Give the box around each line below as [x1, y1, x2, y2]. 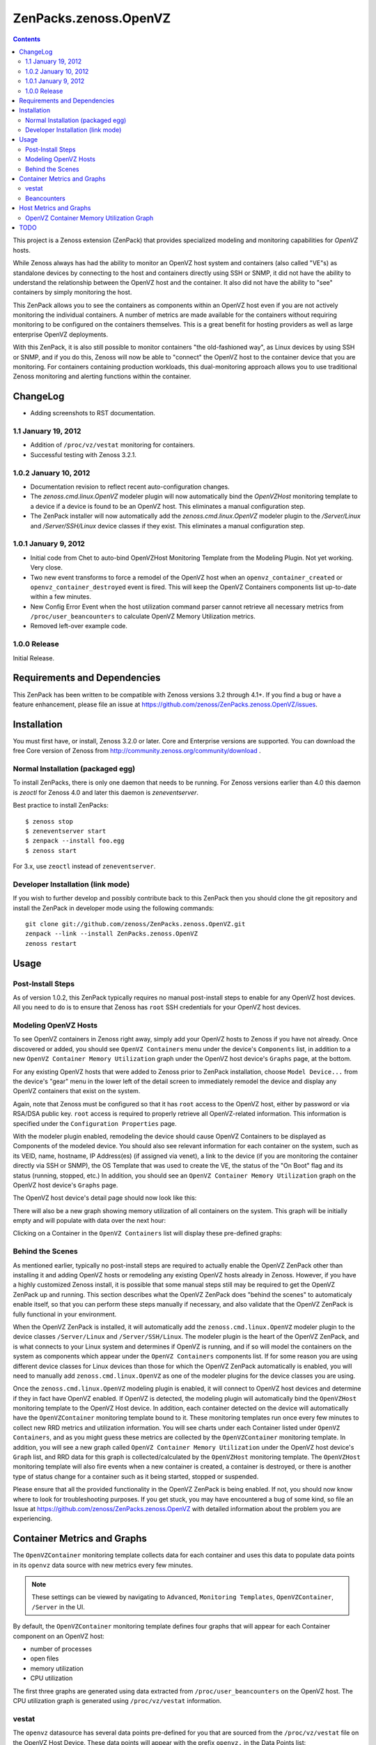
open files [30, 1654, 59, 1663]
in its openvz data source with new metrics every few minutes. [13, 1561, 193, 1569]
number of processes [30, 1644, 92, 1654]
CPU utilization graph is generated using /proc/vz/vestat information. [13, 1696, 222, 1705]
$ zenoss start [25, 847, 77, 854]
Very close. [30, 563, 63, 572]
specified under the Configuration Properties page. [13, 1119, 177, 1127]
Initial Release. [13, 653, 55, 662]
